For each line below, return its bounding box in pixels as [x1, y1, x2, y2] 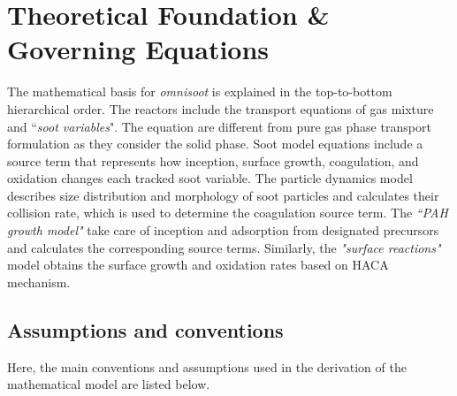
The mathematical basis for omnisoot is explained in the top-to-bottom [7, 82, 392, 101]
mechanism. [7, 272, 71, 291]
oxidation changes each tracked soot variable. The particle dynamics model [7, 169, 413, 187]
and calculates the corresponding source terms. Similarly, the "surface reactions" [7, 238, 441, 256]
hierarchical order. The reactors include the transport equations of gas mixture [7, 99, 434, 118]
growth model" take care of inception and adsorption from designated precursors [7, 221, 439, 240]
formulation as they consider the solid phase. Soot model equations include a [7, 134, 423, 153]
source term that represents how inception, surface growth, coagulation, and [7, 151, 419, 170]
